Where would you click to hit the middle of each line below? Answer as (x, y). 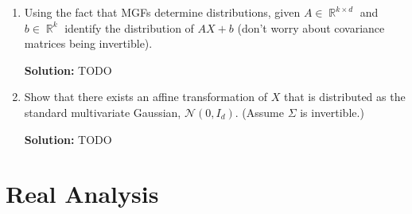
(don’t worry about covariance (311, 27)
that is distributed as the (344, 97)
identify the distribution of (129, 27)
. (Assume (259, 112)
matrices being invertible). (88, 43)
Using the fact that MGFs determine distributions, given (162, 12)
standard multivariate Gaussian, (103, 112)
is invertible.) (332, 112)
